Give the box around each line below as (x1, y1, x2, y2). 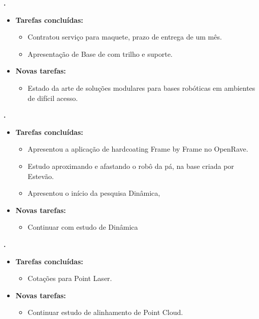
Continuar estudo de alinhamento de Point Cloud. (27, 307, 183, 317)
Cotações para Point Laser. (27, 273, 112, 283)
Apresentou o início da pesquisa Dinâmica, (27, 188, 160, 198)
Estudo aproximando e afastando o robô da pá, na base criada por (27, 160, 234, 171)
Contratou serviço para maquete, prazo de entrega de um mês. (27, 31, 222, 42)
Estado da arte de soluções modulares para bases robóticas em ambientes (27, 82, 255, 93)
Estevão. (27, 170, 54, 181)
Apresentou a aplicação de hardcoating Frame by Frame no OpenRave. (27, 144, 248, 154)
